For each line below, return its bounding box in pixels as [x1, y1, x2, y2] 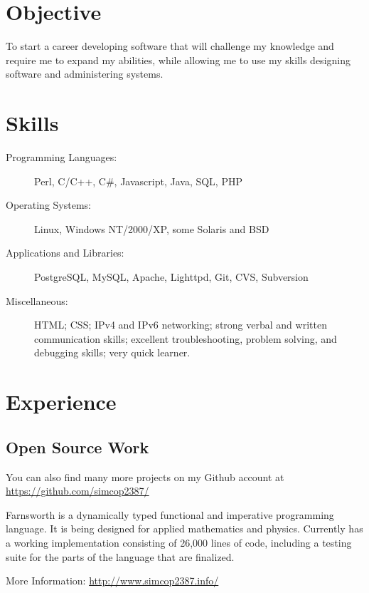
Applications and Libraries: [6, 245, 124, 260]
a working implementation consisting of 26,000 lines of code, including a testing [6, 535, 352, 550]
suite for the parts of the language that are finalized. [6, 549, 235, 564]
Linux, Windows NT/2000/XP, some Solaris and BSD [34, 221, 269, 236]
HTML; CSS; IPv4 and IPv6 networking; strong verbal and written [34, 317, 327, 332]
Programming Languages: [6, 150, 117, 165]
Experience [6, 387, 117, 416]
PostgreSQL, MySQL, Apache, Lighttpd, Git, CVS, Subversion [34, 269, 309, 284]
